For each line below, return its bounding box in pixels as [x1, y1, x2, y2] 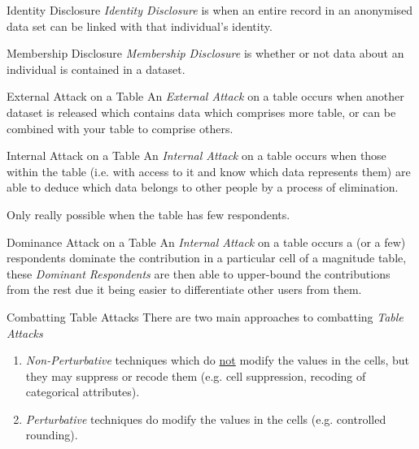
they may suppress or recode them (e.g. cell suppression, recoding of [25, 367, 366, 384]
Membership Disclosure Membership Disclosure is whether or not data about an [7, 45, 404, 62]
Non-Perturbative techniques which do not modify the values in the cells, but [25, 352, 410, 369]
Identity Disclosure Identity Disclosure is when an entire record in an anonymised [7, 2, 413, 18]
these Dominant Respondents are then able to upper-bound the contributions [7, 265, 391, 282]
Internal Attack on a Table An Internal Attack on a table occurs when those [7, 147, 386, 164]
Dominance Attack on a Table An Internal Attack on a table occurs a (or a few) [7, 233, 406, 250]
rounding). [25, 426, 78, 443]
